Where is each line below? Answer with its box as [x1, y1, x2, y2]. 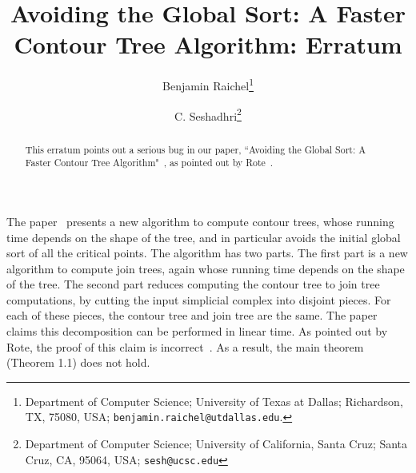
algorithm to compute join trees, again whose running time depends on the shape [6, 260, 405, 276]
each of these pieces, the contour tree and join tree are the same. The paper [6, 307, 378, 324]
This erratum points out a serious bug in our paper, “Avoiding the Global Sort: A [25, 142, 366, 156]
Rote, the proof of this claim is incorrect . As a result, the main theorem [6, 338, 364, 355]
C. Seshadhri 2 [174, 105, 242, 124]
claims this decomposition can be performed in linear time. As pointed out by [6, 323, 388, 340]
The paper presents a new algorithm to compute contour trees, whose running [6, 213, 394, 229]
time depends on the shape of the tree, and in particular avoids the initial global [6, 229, 401, 245]
